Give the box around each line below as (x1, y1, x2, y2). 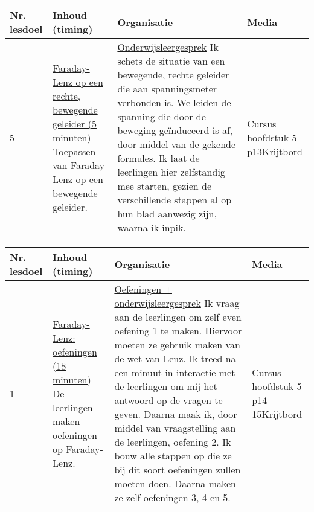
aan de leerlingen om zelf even (114, 310, 242, 324)
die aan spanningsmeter (117, 82, 217, 95)
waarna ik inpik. (117, 220, 186, 234)
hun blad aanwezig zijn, (117, 206, 217, 220)
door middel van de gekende (117, 137, 236, 151)
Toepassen (53, 144, 96, 158)
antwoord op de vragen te (114, 393, 223, 407)
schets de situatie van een (117, 54, 225, 68)
